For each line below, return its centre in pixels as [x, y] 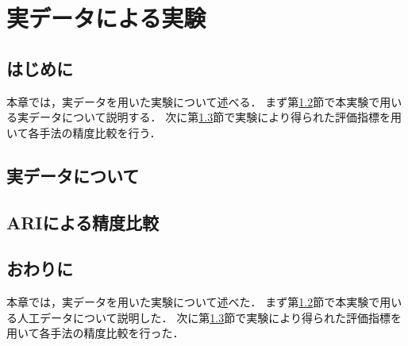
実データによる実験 [106, 18]
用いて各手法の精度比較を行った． [95, 333]
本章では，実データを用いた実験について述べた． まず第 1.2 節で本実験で [193, 302]
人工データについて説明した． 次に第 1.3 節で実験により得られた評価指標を [209, 317]
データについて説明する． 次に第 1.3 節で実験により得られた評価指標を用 [215, 117]
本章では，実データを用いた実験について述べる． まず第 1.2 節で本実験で [193, 101]
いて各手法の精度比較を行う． [84, 132]
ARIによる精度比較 [83, 222]
